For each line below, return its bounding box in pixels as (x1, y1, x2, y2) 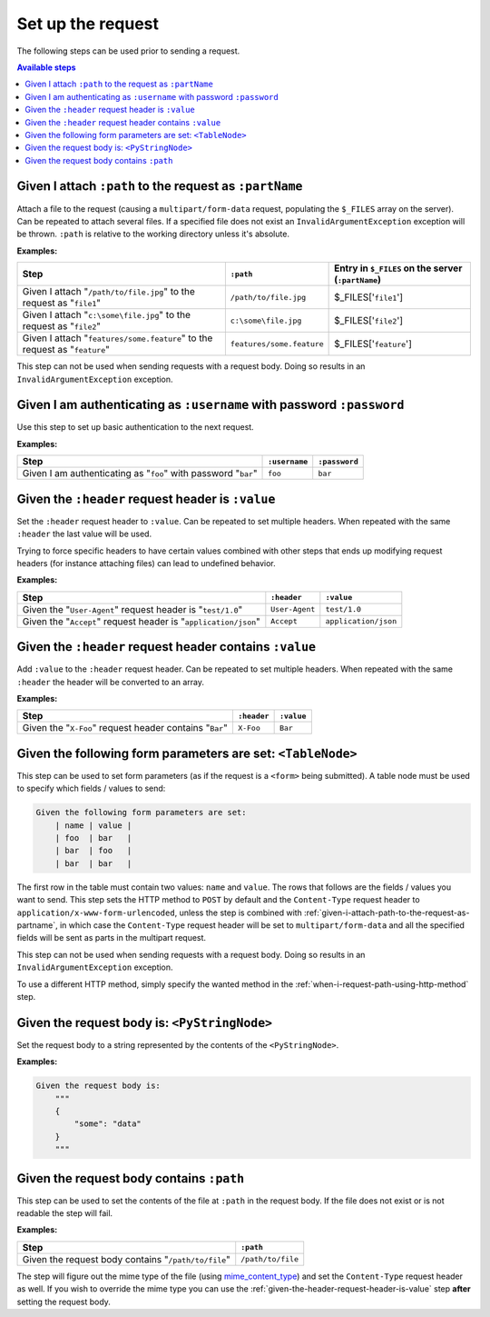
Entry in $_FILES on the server (334, 262, 463, 274)
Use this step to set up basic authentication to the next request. (16, 422, 254, 433)
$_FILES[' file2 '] (334, 314, 404, 327)
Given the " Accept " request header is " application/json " (22, 614, 260, 627)
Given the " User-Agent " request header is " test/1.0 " (22, 603, 243, 615)
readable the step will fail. (16, 1208, 113, 1219)
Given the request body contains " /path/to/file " (22, 1252, 231, 1265)
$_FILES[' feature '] (334, 337, 412, 350)
